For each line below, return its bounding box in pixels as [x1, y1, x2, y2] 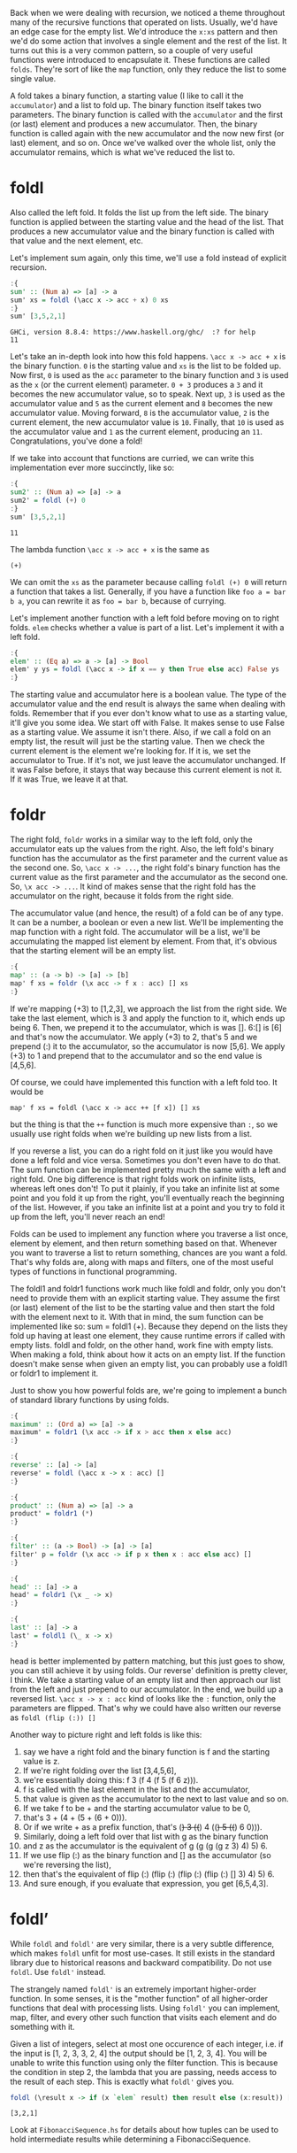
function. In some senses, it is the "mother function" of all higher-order [10, 1993, 269, 2003]
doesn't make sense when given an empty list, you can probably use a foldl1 [10, 1358, 288, 1369]
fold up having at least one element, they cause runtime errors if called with [10, 1330, 286, 1340]
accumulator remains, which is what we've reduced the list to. [10, 147, 235, 158]
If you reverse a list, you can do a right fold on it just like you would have [10, 1146, 273, 1156]
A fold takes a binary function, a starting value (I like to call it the [10, 90, 244, 101]
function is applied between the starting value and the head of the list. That [10, 216, 284, 227]
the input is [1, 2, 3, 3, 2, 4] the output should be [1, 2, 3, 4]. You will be [10, 2048, 268, 2058]
